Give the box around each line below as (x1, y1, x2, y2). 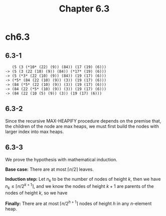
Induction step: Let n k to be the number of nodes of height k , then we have (5, 176, 161, 183)
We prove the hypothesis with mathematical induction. (5, 156, 117, 162)
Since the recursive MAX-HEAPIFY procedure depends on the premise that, (5, 118, 161, 124)
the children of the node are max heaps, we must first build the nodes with (5, 123, 159, 129)
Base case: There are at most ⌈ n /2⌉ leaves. (5, 166, 94, 172)
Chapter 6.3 (59, 3, 110, 15)
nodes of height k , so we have (5, 189, 68, 196)
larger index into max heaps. (5, 129, 64, 135)
